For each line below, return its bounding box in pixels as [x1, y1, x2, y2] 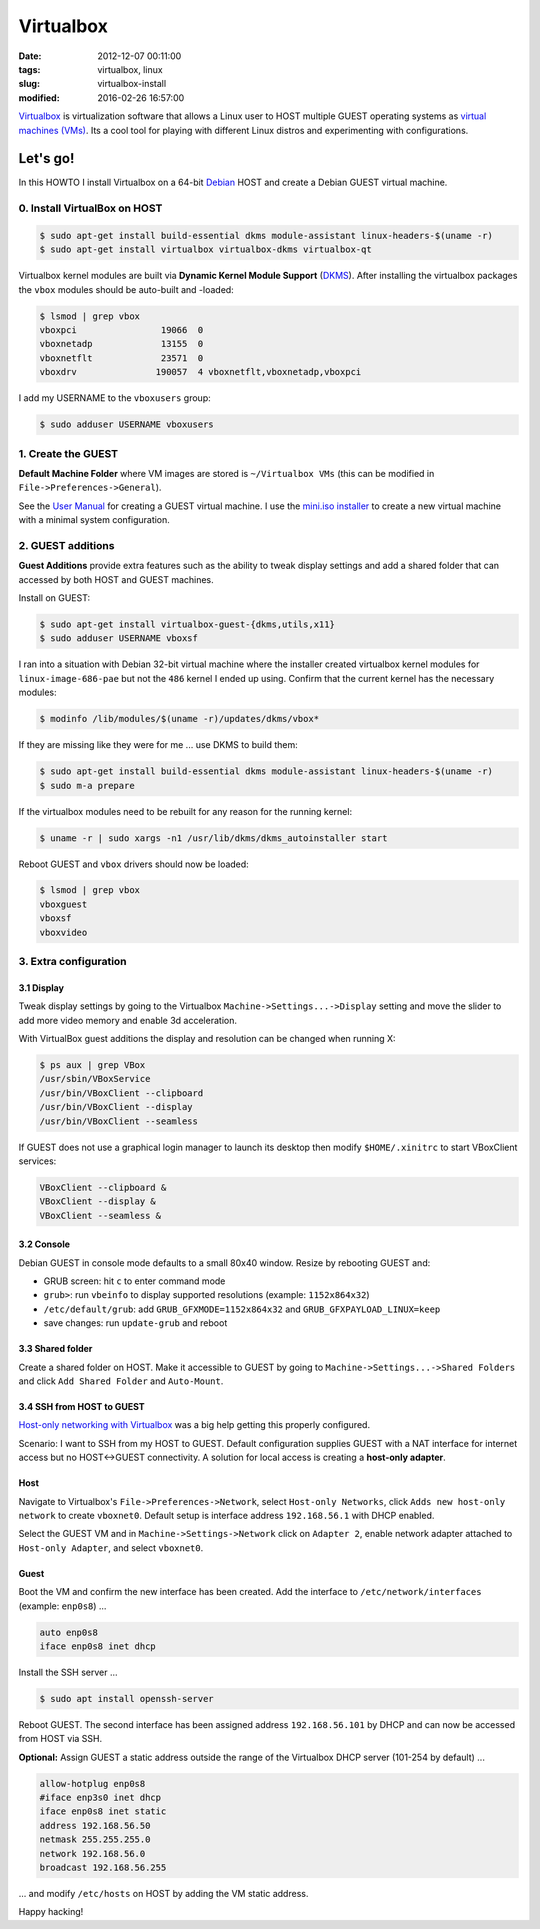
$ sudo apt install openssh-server [39, 1693, 214, 1704]
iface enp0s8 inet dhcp [39, 1640, 157, 1652]
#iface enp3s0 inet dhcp [39, 1792, 162, 1803]
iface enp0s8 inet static [39, 1806, 167, 1817]
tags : [18, 63, 41, 75]
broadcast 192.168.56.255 [39, 1861, 167, 1873]
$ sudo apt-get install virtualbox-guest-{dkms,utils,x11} [39, 619, 335, 630]
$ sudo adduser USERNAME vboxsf [39, 633, 199, 644]
